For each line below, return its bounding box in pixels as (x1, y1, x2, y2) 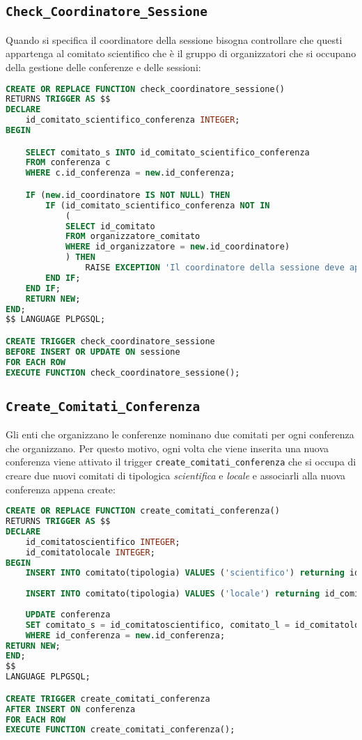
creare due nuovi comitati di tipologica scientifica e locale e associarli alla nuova (6, 468, 345, 483)
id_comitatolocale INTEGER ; (25, 547, 155, 557)
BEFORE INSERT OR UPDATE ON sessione (6, 346, 180, 357)
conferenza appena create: (6, 481, 116, 496)
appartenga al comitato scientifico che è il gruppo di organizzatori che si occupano (6, 46, 356, 61)
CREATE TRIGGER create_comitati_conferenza (6, 693, 210, 704)
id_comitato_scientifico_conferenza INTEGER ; (25, 115, 240, 125)
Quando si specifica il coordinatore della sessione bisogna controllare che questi (6, 32, 343, 47)
